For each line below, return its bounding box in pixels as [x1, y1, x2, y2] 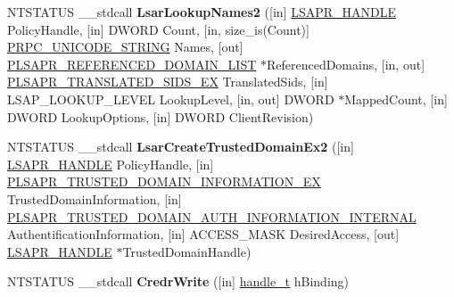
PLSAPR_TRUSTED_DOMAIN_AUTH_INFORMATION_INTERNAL [7, 207, 417, 226]
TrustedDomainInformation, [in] [7, 189, 182, 208]
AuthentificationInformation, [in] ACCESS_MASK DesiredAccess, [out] [7, 225, 400, 243]
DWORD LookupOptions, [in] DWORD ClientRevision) [7, 107, 314, 126]
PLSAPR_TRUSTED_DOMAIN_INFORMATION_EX [7, 172, 321, 191]
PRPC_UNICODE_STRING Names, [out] [7, 37, 244, 56]
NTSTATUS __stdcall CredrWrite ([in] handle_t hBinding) [7, 272, 350, 291]
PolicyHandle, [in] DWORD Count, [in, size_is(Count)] [7, 20, 310, 38]
